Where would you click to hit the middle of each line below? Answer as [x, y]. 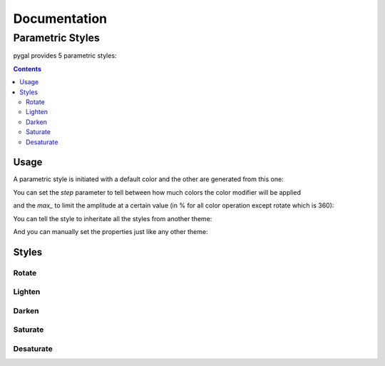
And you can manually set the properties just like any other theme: [111, 231]
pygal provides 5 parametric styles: [65, 56]
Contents [27, 68]
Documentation [60, 19]
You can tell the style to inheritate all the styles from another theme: [113, 218]
